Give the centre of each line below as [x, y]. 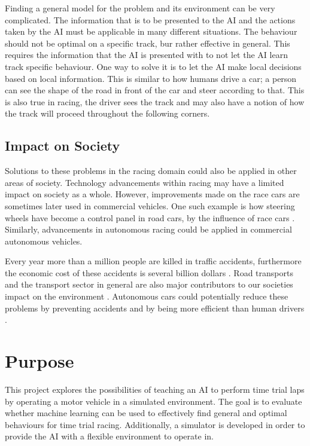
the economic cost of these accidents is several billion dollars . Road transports [149, 272]
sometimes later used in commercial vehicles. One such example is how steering [150, 205]
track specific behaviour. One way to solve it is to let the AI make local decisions [153, 66]
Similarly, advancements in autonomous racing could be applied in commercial [148, 229]
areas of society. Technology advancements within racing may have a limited [145, 182]
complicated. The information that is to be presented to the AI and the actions [150, 19]
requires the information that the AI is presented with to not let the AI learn [146, 55]
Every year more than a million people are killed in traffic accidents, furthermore [153, 261]
